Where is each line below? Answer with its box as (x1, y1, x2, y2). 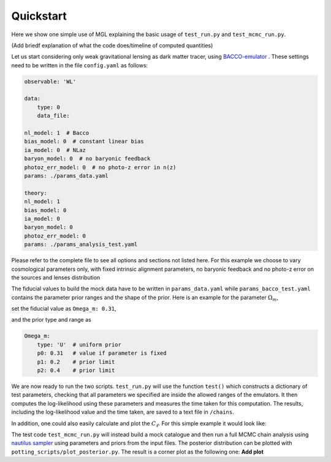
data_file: (37, 112, 70, 119)
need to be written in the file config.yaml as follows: (11, 61, 148, 69)
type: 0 (37, 104, 61, 110)
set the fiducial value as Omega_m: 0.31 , (11, 305, 116, 312)
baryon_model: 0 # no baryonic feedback (24, 155, 151, 162)
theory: (24, 189, 47, 196)
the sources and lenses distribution (11, 273, 101, 281)
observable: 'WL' (24, 78, 77, 85)
